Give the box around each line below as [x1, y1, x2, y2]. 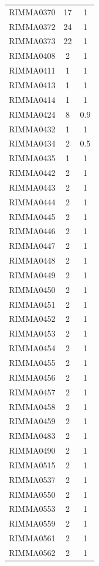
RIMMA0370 [9, 5, 56, 18]
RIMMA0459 [9, 415, 56, 427]
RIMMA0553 [9, 502, 56, 515]
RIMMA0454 [9, 342, 56, 354]
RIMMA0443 [9, 181, 56, 193]
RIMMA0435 [9, 152, 56, 164]
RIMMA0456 [9, 371, 56, 383]
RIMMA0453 [9, 327, 56, 339]
